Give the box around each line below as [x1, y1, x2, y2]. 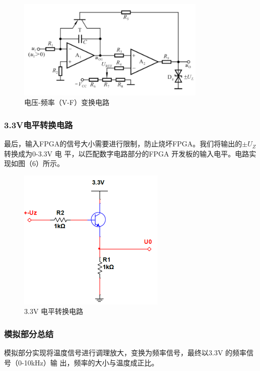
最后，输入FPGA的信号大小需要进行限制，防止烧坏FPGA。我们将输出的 [4, 138, 242, 149]
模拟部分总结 [4, 327, 54, 340]
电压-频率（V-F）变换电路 [24, 97, 109, 108]
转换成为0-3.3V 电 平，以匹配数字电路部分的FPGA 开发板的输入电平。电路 [4, 148, 249, 158]
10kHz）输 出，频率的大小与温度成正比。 [24, 357, 159, 367]
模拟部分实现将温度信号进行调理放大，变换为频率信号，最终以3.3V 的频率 [4, 347, 247, 357]
